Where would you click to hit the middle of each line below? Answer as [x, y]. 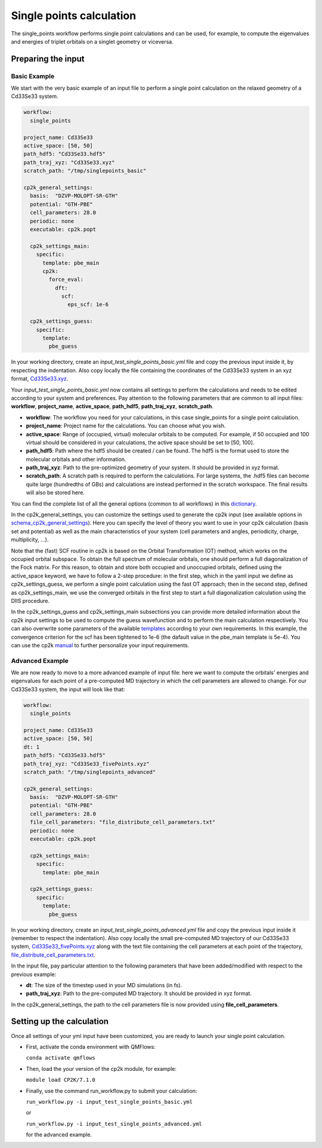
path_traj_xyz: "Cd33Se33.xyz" [69, 162]
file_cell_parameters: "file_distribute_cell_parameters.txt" [123, 822]
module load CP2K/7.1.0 [61, 1080]
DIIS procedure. [30, 601]
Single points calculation [74, 16]
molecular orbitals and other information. [76, 459]
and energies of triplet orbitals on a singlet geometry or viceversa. [92, 41]
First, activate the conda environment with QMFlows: [91, 1046]
